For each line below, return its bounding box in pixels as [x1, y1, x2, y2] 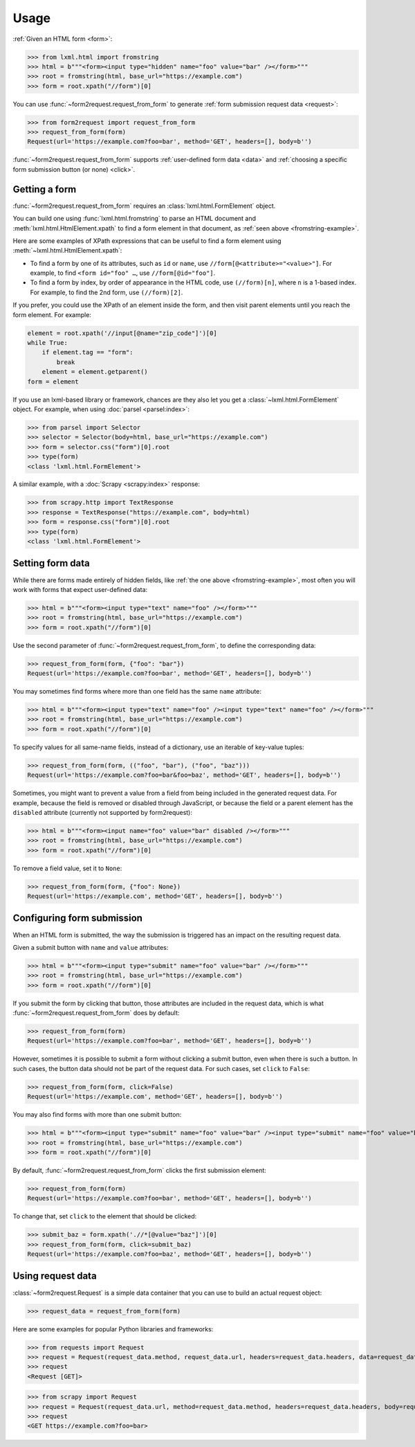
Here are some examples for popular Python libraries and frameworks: [12, 1324, 214, 1333]
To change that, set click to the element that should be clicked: [12, 1212, 197, 1221]
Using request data [12, 1270, 97, 1282]
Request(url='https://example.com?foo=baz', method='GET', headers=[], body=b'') [27, 1250, 313, 1258]
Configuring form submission [12, 913, 143, 924]
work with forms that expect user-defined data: [12, 585, 148, 593]
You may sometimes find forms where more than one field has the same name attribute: [12, 687, 262, 696]
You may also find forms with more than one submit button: [12, 1111, 182, 1119]
